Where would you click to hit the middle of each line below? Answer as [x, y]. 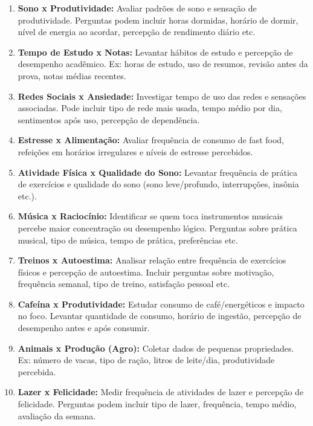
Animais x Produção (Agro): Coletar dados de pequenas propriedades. [156, 348]
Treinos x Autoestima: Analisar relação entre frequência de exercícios [152, 260]
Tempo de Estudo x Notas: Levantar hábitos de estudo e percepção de [155, 52]
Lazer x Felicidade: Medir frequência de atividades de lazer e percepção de [161, 392]
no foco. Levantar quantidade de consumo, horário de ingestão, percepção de [160, 316]
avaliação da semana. [57, 415]
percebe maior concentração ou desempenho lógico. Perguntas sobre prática [157, 228]
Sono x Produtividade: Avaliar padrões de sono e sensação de [137, 8]
